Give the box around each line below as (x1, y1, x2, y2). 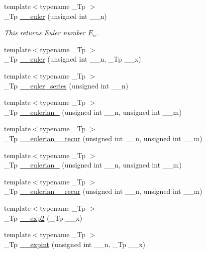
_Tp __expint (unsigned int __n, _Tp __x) (4, 239, 146, 249)
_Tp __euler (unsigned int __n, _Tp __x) (4, 54, 141, 64)
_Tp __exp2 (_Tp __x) (4, 212, 83, 223)
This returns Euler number (4, 27, 86, 38)
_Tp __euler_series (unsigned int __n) (4, 80, 129, 90)
